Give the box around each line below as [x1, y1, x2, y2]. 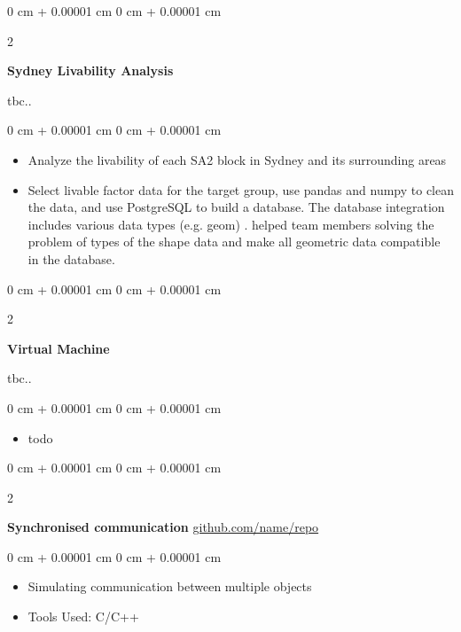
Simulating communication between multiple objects [27, 577, 312, 596]
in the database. [27, 249, 115, 268]
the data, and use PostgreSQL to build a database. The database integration [27, 198, 445, 216]
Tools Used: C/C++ [27, 607, 139, 626]
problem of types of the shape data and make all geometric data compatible [27, 232, 441, 251]
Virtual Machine [7, 339, 110, 357]
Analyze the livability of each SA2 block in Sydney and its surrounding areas [27, 150, 447, 168]
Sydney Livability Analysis [7, 61, 174, 80]
